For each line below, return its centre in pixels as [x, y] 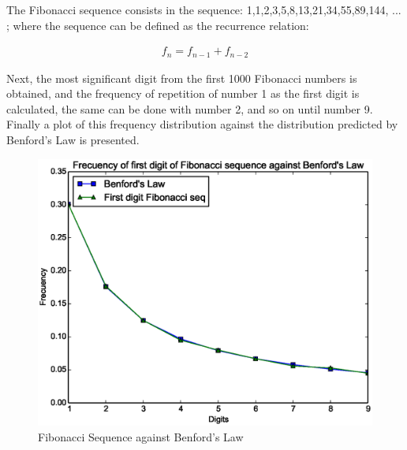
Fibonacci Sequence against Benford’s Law [141, 436]
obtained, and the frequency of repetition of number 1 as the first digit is [183, 93]
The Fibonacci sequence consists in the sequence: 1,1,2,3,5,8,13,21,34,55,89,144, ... [204, 9]
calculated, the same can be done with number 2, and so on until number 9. [190, 108]
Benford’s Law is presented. [73, 140]
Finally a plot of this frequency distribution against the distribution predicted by [202, 124]
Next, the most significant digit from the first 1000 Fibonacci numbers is [182, 78]
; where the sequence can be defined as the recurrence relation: [158, 25]
